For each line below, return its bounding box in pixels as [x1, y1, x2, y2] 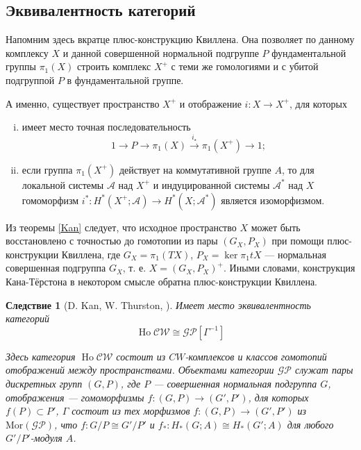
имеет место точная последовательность [22, 119, 191, 134]
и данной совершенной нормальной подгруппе [62, 45, 259, 60]
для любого [287, 417, 334, 431]
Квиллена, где [61, 247, 121, 261]
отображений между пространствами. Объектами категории [6, 362, 274, 377]
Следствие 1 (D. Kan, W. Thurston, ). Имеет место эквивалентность [6, 297, 311, 312]
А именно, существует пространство [6, 96, 160, 110]
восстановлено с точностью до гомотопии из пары [6, 233, 218, 248]
